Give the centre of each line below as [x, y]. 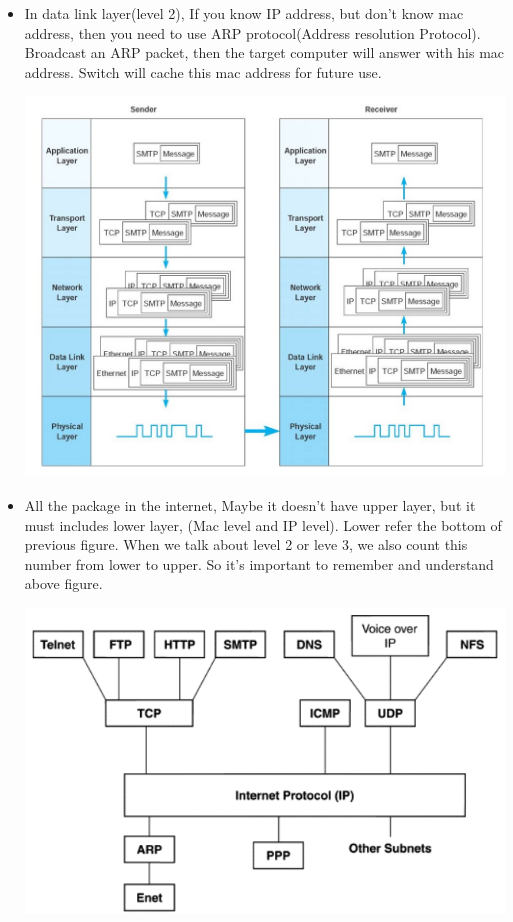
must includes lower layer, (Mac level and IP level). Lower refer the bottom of [263, 524]
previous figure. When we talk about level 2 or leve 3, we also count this [246, 544]
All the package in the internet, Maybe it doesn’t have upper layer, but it [250, 505]
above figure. [63, 583]
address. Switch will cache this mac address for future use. [203, 71]
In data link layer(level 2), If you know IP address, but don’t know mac [244, 13]
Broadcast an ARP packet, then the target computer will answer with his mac [264, 52]
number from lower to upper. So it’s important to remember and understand [259, 563]
